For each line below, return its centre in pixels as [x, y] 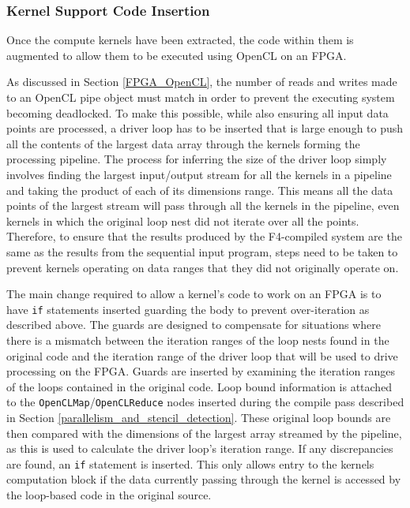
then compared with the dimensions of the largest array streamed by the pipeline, [204, 433]
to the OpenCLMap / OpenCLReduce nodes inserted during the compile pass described [205, 402]
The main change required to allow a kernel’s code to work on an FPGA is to [194, 294]
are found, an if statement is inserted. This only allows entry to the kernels [190, 463]
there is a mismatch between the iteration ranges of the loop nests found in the [198, 340]
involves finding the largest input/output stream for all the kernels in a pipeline [199, 174]
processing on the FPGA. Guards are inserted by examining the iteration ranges [201, 371]
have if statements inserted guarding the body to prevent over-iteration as [188, 309]
